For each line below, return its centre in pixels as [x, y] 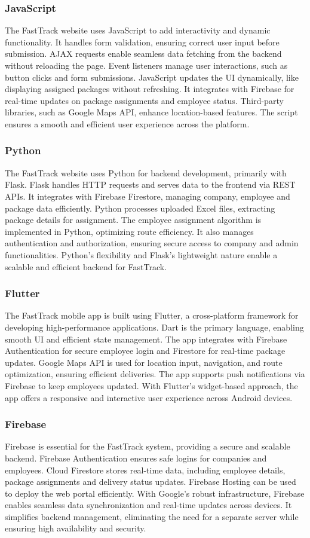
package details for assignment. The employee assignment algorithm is [133, 220]
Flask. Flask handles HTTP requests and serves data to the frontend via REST [150, 184]
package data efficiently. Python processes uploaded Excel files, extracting [140, 208]
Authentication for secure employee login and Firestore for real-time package [145, 351]
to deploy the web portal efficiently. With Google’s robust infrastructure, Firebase [155, 493]
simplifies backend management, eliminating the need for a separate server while [152, 516]
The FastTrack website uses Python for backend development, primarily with [146, 172]
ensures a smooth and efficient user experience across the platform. [127, 123]
